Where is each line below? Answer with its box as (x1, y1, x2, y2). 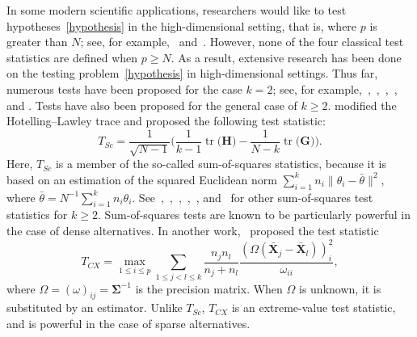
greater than (6, 33, 68, 50)
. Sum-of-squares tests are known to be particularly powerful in (97, 206, 411, 223)
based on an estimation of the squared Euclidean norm (6, 171, 277, 187)
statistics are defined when (6, 48, 138, 65)
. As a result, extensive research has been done (171, 48, 402, 65)
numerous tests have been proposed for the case (6, 80, 242, 97)
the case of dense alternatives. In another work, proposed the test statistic (6, 221, 379, 238)
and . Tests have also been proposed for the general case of (6, 96, 297, 113)
